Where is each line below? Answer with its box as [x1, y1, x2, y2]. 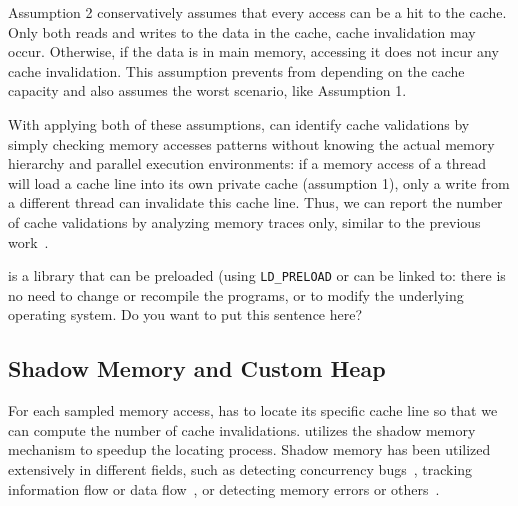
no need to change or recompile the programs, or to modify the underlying [8, 284, 464, 305]
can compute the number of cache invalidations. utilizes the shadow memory [8, 419, 476, 440]
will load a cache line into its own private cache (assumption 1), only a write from [8, 172, 510, 193]
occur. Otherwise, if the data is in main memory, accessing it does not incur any [8, 41, 499, 62]
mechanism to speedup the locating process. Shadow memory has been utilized [8, 439, 491, 460]
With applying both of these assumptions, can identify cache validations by [8, 113, 470, 134]
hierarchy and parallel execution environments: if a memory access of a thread [8, 153, 487, 174]
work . [8, 231, 49, 252]
